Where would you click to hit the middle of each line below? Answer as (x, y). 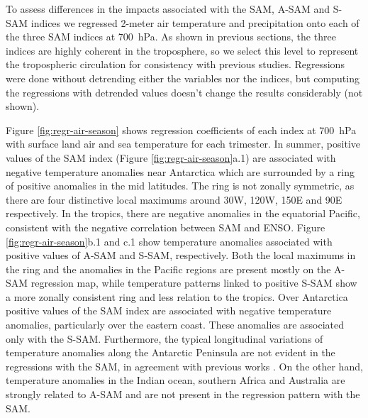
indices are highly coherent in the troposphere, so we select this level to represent (182, 50)
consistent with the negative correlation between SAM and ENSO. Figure (166, 227)
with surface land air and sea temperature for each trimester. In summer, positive (183, 144)
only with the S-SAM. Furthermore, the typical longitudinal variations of (165, 338)
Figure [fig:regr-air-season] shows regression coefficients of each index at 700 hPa (181, 130)
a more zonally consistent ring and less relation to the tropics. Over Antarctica (177, 296)
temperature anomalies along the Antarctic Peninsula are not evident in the (171, 352)
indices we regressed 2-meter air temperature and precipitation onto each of (195, 22)
